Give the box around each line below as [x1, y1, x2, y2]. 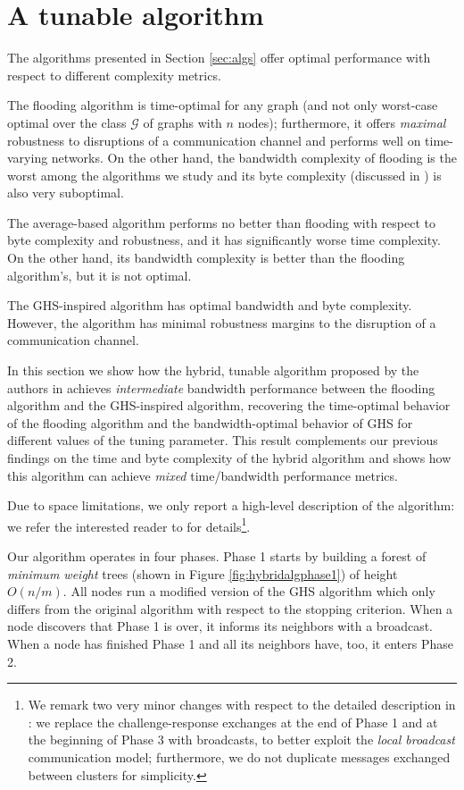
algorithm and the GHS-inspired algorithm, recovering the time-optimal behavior [7, 396, 451, 415]
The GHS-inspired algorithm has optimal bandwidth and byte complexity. [7, 296, 412, 315]
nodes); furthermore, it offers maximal [237, 113, 446, 131]
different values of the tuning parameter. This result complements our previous [7, 431, 438, 450]
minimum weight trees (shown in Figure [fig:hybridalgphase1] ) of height [7, 564, 398, 583]
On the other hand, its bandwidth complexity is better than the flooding [7, 248, 405, 267]
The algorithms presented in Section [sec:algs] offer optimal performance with [7, 48, 431, 67]
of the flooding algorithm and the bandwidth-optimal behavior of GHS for [7, 413, 413, 432]
